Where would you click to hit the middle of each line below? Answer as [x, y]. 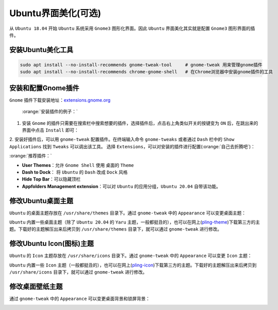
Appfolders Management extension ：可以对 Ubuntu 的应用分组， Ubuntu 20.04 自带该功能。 [121, 186]
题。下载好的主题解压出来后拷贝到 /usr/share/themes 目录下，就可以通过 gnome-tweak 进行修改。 [115, 229]
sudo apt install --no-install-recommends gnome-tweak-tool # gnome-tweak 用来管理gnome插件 [141, 65]
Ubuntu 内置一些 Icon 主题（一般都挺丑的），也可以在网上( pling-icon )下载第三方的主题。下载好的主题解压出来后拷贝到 [133, 265]
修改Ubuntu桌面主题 [41, 201]
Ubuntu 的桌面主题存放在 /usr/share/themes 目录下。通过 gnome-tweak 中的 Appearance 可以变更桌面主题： [128, 213]
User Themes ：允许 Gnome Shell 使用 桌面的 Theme [78, 165]
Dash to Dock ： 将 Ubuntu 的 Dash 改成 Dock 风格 [75, 172]
